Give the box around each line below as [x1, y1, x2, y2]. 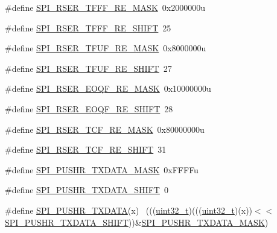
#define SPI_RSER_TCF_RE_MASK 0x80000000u [5, 123, 205, 135]
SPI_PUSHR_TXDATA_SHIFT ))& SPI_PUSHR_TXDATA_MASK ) [5, 215, 269, 228]
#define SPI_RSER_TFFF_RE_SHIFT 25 [5, 21, 171, 34]
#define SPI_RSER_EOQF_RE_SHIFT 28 [5, 102, 173, 115]
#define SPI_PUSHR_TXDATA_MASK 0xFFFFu [5, 163, 199, 176]
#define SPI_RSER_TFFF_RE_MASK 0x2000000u [5, 1, 205, 13]
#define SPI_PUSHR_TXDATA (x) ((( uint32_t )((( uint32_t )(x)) [5, 203, 253, 216]
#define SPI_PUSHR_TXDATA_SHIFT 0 [5, 184, 168, 196]
